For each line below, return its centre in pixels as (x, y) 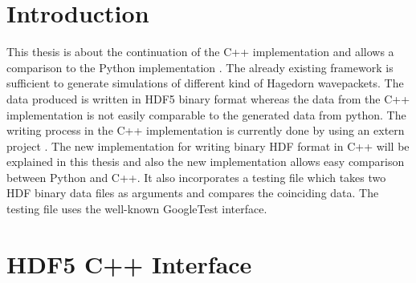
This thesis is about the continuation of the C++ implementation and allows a (200, 52)
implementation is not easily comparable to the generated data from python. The (206, 114)
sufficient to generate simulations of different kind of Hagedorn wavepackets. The (205, 83)
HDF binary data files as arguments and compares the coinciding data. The (193, 193)
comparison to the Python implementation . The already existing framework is (200, 67)
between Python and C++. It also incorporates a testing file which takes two (196, 177)
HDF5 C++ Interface (129, 263)
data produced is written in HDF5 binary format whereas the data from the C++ (208, 98)
